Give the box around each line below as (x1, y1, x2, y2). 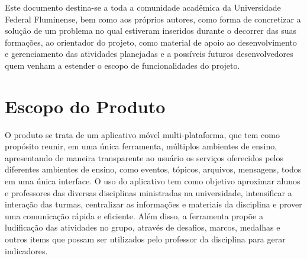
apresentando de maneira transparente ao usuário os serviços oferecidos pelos (5, 151, 284, 164)
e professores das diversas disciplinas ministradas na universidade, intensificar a (5, 186, 292, 199)
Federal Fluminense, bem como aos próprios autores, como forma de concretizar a (5, 12, 301, 25)
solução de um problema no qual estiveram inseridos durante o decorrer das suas (5, 24, 297, 37)
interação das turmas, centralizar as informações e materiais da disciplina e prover (5, 198, 302, 210)
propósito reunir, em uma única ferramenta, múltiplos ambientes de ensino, (5, 140, 277, 152)
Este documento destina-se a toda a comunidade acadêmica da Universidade (5, 1, 281, 13)
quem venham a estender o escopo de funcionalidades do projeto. (5, 59, 240, 71)
